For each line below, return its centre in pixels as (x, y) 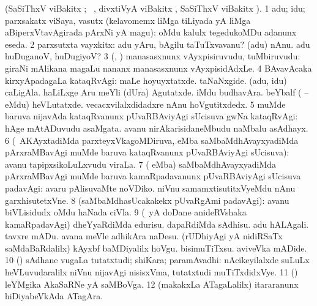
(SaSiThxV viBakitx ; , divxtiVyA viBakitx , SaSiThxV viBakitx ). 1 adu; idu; (155, 8)
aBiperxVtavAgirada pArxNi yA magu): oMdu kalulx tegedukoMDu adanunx (151, 32)
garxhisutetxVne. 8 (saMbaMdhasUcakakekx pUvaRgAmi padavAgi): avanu (147, 200)
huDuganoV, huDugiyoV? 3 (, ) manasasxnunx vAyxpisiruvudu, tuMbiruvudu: (153, 56)
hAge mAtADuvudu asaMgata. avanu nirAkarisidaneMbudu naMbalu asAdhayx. (157, 128)
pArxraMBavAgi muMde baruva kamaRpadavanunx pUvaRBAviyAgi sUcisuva (153, 176)
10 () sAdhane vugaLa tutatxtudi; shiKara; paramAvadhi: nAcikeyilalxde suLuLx (157, 260)
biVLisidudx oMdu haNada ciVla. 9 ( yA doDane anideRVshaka (126, 212)
